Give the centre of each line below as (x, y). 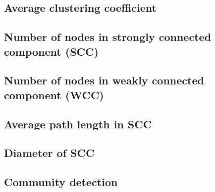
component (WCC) (54, 95)
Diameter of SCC (49, 153)
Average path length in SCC (78, 124)
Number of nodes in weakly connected (104, 80)
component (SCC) (51, 51)
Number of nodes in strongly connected (108, 37)
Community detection (61, 182)
